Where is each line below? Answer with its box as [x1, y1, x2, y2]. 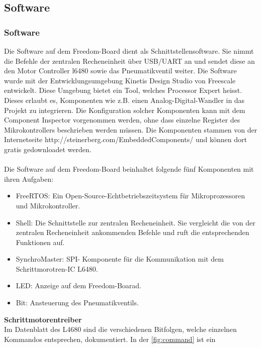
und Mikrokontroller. [16, 200, 80, 210]
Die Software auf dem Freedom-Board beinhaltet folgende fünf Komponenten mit [4, 164, 254, 174]
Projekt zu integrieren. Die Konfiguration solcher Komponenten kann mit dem [4, 104, 245, 115]
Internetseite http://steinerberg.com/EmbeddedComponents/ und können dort [4, 134, 247, 145]
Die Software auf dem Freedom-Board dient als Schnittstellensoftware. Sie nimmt [4, 46, 254, 56]
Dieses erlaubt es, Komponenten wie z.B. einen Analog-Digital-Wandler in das [4, 94, 245, 105]
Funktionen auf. [16, 237, 65, 247]
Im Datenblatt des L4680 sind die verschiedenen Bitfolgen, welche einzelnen [4, 324, 237, 334]
